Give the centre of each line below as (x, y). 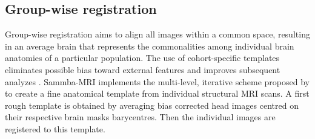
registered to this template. (55, 128)
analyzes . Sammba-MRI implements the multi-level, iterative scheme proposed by (157, 81)
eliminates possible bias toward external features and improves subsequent (143, 69)
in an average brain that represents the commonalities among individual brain (150, 46)
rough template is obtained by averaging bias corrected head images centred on (152, 105)
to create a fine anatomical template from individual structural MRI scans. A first (157, 93)
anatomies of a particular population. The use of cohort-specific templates (142, 58)
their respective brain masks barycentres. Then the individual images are (140, 117)
